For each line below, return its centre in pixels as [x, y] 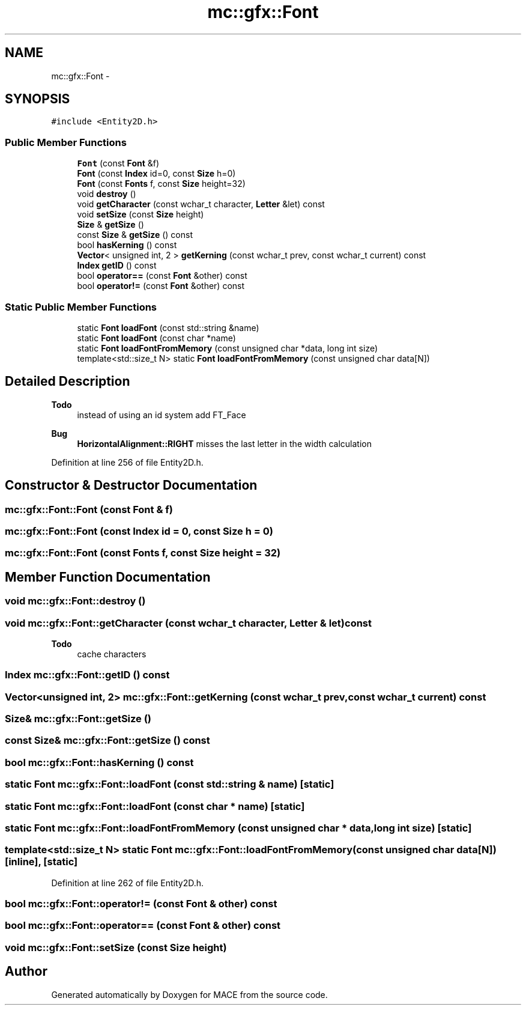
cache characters [112, 654]
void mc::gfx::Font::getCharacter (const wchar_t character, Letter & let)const [189, 623]
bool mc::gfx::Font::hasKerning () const [99, 762]
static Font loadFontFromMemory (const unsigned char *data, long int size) [228, 348]
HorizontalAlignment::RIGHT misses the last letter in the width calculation [224, 443]
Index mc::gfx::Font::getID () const [87, 675]
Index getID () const [117, 266]
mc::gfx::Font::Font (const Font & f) [89, 509]
